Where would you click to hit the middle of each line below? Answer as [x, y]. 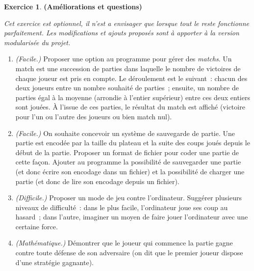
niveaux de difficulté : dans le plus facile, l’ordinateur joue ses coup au [122, 207]
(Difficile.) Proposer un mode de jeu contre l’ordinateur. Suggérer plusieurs [128, 198]
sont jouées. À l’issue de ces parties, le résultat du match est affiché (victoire [130, 107]
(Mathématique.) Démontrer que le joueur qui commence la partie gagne [124, 243]
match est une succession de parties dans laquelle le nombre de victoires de [128, 68]
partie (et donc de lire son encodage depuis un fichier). [97, 181]
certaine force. [37, 226]
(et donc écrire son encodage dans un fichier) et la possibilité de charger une [130, 171]
